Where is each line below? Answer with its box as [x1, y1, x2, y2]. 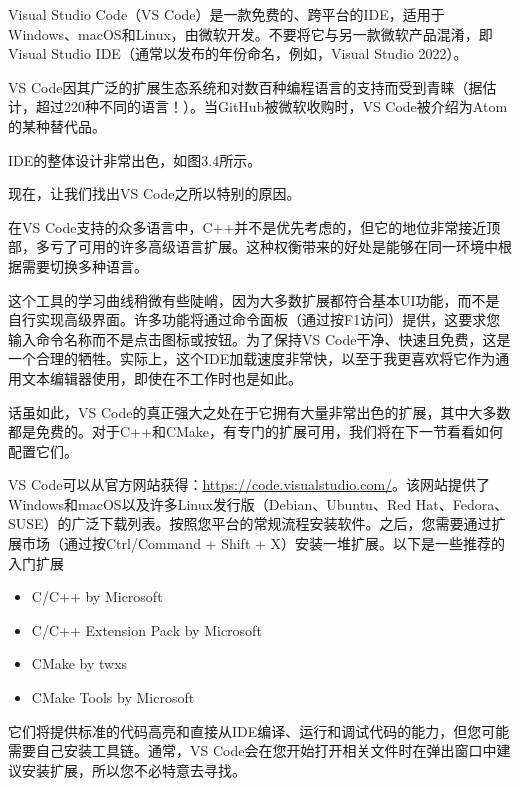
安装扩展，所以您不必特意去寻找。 [21, 759, 246, 780]
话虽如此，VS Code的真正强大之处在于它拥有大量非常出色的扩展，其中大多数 [8, 401, 511, 422]
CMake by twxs [31, 653, 128, 674]
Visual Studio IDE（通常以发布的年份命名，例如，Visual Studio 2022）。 [8, 43, 468, 64]
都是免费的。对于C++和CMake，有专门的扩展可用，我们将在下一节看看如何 [8, 421, 504, 442]
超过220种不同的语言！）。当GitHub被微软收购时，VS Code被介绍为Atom [35, 96, 508, 117]
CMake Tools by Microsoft [31, 687, 195, 708]
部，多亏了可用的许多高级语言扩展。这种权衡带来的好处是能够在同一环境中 [8, 236, 498, 257]
